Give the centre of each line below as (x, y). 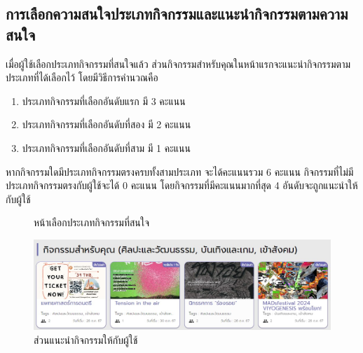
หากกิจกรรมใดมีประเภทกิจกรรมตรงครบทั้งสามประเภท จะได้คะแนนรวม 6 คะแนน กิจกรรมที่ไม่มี (180, 171)
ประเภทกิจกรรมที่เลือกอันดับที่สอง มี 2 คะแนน (107, 124)
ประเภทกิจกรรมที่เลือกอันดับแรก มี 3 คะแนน (104, 101)
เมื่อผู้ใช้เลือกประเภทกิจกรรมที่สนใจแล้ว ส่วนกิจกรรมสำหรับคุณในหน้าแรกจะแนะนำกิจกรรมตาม (178, 63)
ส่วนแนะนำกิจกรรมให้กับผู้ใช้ (86, 339)
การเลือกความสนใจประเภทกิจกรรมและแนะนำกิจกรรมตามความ (177, 14)
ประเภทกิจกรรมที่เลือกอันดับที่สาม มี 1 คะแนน (106, 147)
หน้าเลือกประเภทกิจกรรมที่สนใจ (92, 222)
